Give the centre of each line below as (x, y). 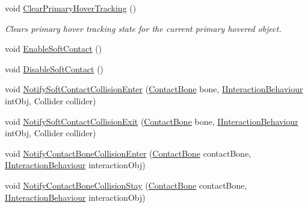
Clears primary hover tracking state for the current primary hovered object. (143, 28)
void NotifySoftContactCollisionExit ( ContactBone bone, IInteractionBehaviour (152, 121)
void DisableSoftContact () (54, 68)
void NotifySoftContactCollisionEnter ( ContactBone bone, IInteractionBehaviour (154, 89)
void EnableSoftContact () (54, 49)
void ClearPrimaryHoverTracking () (71, 8)
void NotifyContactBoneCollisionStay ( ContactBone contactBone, (126, 185)
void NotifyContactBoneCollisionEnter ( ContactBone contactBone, (128, 153)
